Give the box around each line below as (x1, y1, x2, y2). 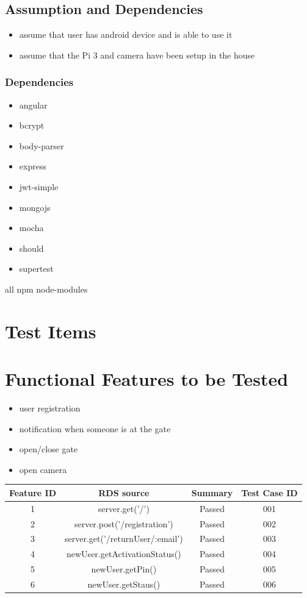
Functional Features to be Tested (5, 366, 289, 391)
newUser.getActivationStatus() (67, 547, 181, 560)
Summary (191, 486, 233, 499)
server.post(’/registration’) (74, 517, 173, 530)
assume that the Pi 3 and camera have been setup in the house (19, 48, 255, 61)
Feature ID (9, 486, 57, 499)
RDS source (98, 486, 150, 499)
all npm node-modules (5, 282, 88, 295)
